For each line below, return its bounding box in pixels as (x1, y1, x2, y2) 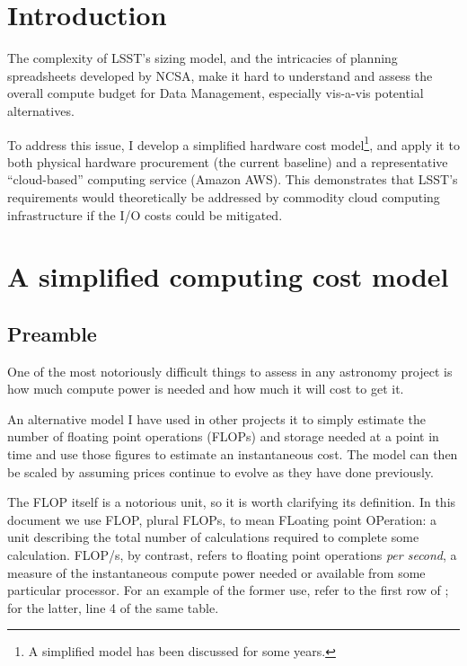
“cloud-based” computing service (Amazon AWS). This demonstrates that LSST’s (7, 170, 458, 189)
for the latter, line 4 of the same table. (7, 598, 219, 617)
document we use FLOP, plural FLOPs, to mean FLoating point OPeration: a (7, 510, 437, 528)
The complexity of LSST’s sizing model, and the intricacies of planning (7, 49, 398, 67)
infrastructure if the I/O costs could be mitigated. (7, 205, 283, 224)
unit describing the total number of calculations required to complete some (7, 528, 419, 546)
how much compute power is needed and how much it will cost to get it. (7, 379, 404, 398)
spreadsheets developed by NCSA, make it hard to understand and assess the (7, 66, 433, 84)
